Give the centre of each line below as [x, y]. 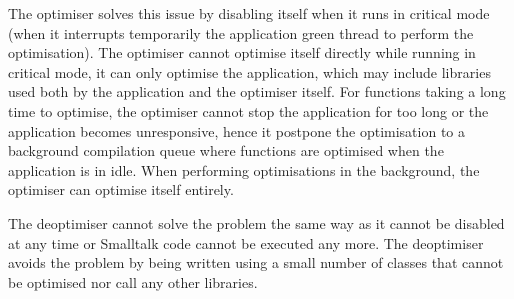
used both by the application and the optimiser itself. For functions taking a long [257, 91]
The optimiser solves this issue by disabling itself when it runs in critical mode [249, 13]
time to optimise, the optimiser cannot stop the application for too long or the [248, 110]
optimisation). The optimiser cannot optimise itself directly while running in [242, 52]
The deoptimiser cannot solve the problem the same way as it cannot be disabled [256, 222]
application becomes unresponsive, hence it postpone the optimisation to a [236, 130]
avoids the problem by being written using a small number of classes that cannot [256, 262]
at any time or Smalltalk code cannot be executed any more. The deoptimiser [246, 242]
